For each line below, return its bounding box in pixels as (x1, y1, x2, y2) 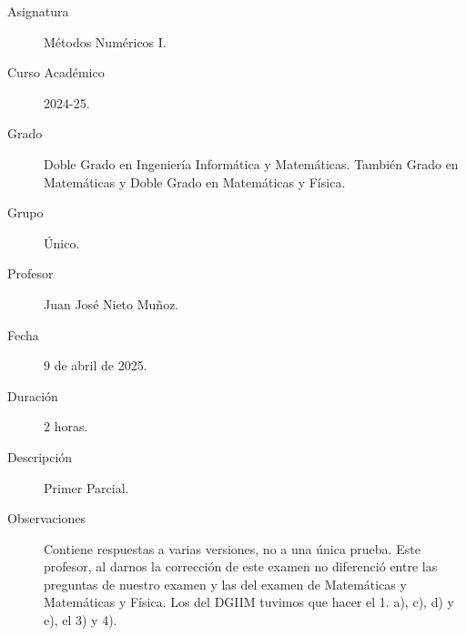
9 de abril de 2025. (44, 356, 147, 375)
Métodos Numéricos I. (44, 32, 167, 51)
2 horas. (44, 417, 88, 436)
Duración (7, 386, 58, 405)
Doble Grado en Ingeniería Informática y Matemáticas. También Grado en (44, 154, 459, 173)
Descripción (7, 447, 73, 466)
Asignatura (7, 2, 69, 20)
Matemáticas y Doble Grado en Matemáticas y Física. (44, 172, 346, 191)
